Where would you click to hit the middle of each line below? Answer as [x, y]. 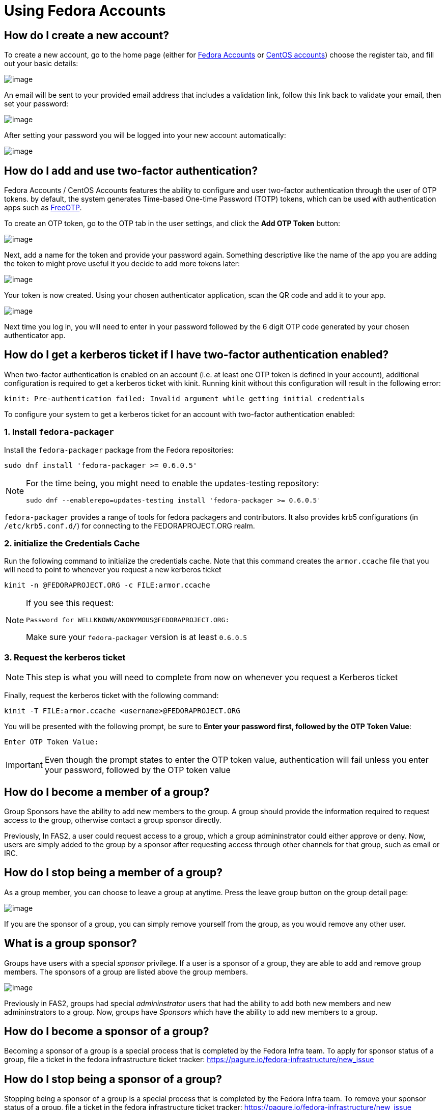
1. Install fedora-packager [59, 432]
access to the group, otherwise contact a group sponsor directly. [113, 820]
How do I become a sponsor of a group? [107, 1032]
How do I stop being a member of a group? [114, 873]
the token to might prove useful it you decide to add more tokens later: [122, 264]
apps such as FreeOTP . [43, 208]
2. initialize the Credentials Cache [72, 543]
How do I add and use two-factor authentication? [131, 171]
